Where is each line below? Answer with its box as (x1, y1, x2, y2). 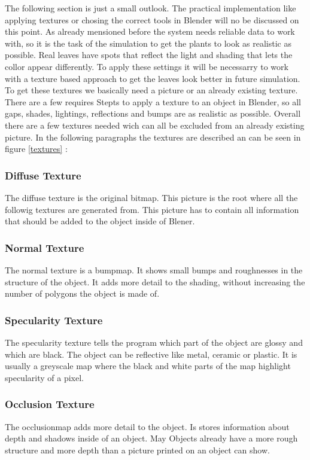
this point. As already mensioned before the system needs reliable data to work (5, 25, 295, 38)
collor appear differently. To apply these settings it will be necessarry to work (5, 60, 288, 72)
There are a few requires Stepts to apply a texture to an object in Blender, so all (5, 95, 301, 108)
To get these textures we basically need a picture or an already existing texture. (5, 84, 298, 96)
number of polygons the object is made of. (5, 287, 160, 300)
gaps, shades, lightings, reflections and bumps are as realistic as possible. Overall (5, 107, 301, 120)
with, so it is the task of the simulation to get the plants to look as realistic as (5, 36, 291, 49)
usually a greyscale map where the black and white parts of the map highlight (5, 360, 291, 372)
